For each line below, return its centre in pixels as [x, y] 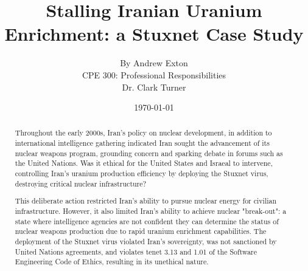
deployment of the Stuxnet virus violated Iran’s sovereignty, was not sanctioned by [146, 241]
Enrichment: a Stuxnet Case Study [154, 34]
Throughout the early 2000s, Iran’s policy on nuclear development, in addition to [143, 133]
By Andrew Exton [154, 63]
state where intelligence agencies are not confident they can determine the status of [147, 221]
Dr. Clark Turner [154, 87]
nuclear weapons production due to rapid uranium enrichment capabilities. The [141, 231]
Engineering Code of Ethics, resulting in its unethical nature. [112, 262]
